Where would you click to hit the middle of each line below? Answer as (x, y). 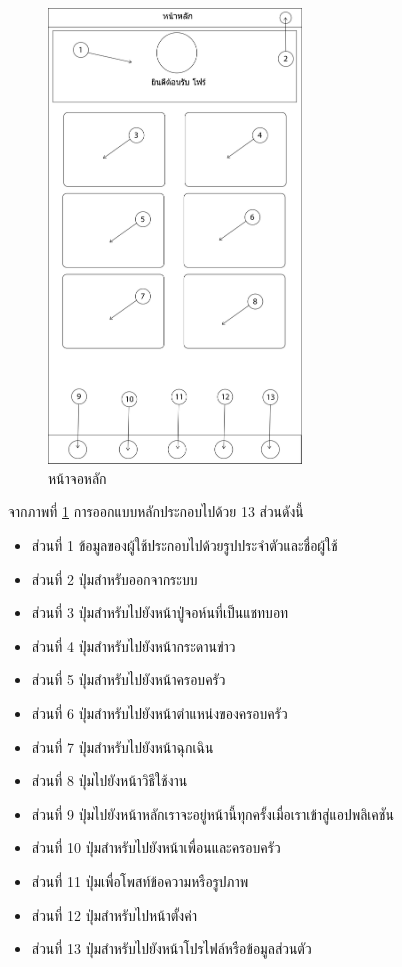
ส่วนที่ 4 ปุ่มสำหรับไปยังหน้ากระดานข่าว (133, 645)
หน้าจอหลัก (77, 477)
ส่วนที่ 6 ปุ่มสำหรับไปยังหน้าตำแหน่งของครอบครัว (159, 712)
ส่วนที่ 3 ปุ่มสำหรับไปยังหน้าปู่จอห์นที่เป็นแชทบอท (160, 612)
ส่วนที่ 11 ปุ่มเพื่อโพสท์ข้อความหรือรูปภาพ (140, 880)
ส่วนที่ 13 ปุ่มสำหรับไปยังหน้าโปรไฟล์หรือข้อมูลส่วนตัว (171, 948)
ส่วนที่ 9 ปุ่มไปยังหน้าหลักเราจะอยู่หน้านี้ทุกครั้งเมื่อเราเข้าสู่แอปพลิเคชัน (212, 813)
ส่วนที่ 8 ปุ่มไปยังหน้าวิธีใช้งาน (109, 780)
